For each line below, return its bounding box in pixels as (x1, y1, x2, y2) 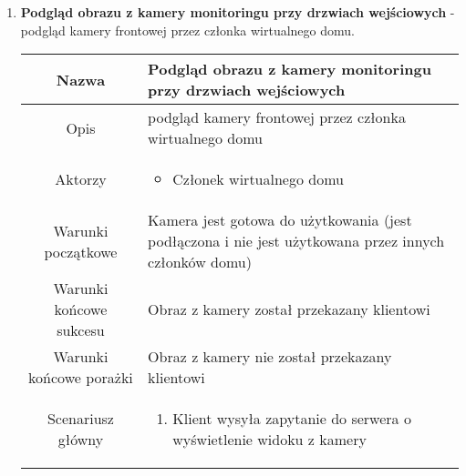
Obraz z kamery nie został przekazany (148, 346, 392, 368)
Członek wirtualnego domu (172, 168, 344, 190)
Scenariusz (47, 408, 114, 430)
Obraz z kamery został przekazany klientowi (148, 299, 430, 320)
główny (57, 429, 104, 451)
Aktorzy (55, 168, 107, 190)
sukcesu (57, 319, 105, 341)
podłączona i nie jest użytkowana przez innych (148, 230, 445, 252)
